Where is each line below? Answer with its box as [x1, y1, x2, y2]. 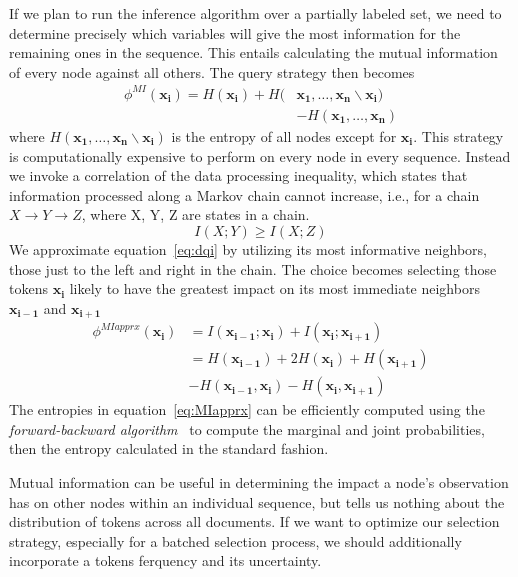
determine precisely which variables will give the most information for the [9, 22, 461, 43]
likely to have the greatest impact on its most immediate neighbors [69, 278, 480, 299]
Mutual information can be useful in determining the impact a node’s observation [9, 472, 509, 493]
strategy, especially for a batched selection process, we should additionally [9, 530, 462, 551]
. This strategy [413, 125, 504, 146]
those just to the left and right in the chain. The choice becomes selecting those [9, 258, 497, 279]
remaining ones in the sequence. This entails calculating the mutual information [9, 42, 498, 63]
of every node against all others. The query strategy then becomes [9, 61, 415, 82]
